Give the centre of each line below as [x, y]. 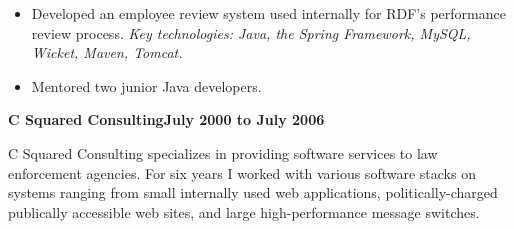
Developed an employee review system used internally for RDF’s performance [268, 13]
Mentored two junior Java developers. [146, 85]
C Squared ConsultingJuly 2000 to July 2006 [166, 119]
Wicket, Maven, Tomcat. [107, 52]
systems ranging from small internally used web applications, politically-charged [253, 192]
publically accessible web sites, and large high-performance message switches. [244, 211]
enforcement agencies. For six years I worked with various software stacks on [242, 172]
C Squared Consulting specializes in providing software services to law [223, 152]
